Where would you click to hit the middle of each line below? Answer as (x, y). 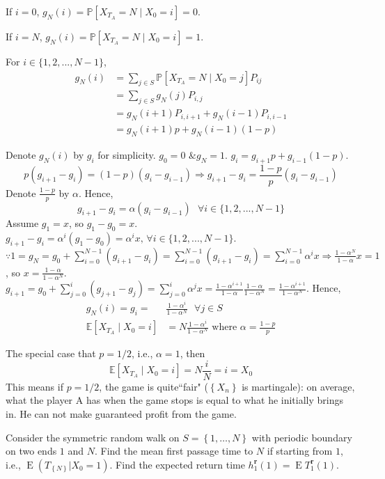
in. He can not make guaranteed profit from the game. (121, 413)
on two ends (31, 451)
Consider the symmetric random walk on (93, 437)
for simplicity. (127, 154)
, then (192, 353)
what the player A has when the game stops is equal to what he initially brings (175, 400)
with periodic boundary (302, 437)
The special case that (51, 353)
